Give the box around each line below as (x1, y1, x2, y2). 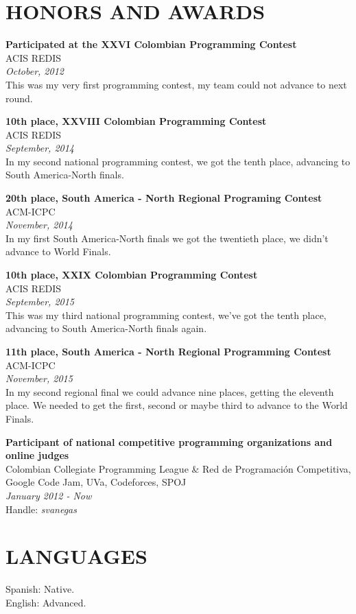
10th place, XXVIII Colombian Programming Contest (5, 114, 267, 128)
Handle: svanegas (5, 501, 77, 516)
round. (5, 91, 33, 105)
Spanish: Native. (5, 582, 75, 596)
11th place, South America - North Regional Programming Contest (5, 344, 331, 358)
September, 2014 (5, 141, 75, 155)
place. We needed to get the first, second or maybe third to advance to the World (5, 398, 348, 412)
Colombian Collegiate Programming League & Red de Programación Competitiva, (5, 461, 351, 475)
